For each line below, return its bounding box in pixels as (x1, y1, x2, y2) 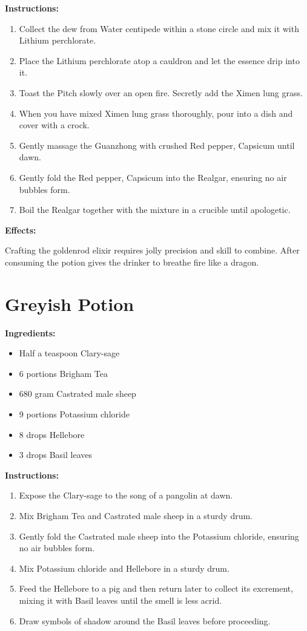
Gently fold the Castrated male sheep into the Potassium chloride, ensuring (19, 529, 299, 542)
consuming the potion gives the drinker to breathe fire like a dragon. (5, 255, 259, 268)
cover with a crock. (19, 119, 90, 131)
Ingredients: (5, 326, 56, 339)
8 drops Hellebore (19, 428, 85, 440)
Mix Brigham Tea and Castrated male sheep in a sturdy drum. (19, 509, 253, 521)
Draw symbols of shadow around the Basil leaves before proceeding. (19, 614, 271, 627)
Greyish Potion (5, 291, 134, 316)
